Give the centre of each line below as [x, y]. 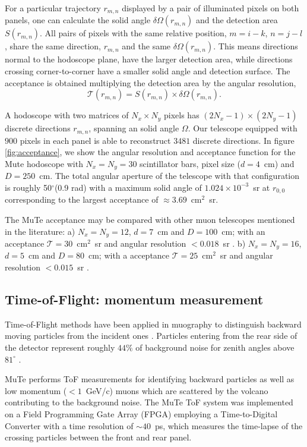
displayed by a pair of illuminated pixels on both [211, 8]
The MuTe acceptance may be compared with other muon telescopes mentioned [150, 219]
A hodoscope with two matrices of [67, 115]
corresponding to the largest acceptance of [82, 199]
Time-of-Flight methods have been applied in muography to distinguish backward [153, 324]
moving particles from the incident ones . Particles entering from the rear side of [151, 336]
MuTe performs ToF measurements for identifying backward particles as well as [150, 379]
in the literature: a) [40, 231]
